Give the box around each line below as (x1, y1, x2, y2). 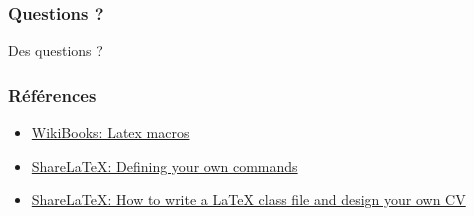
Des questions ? (8, 40, 103, 61)
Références (8, 82, 97, 107)
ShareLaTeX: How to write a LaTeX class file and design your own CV (31, 189, 466, 210)
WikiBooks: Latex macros (31, 122, 190, 143)
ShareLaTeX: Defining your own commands (31, 155, 298, 176)
